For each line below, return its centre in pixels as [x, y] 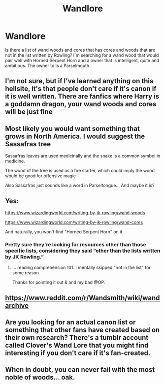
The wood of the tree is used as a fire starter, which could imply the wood [80, 171]
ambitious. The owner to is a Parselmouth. [48, 65]
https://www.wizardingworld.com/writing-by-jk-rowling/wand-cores [74, 222]
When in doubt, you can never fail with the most [80, 370]
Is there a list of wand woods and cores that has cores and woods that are [80, 50]
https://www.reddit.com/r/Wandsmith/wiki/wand [82, 298]
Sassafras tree [28, 144]
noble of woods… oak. [40, 377]
